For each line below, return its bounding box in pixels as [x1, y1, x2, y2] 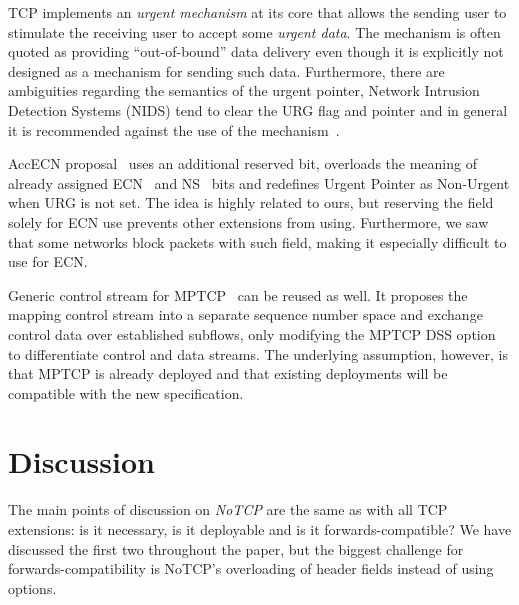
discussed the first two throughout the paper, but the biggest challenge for [8, 538, 464, 559]
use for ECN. [8, 251, 88, 272]
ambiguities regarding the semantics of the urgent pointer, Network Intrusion [8, 80, 480, 101]
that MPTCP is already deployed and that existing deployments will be [8, 363, 448, 384]
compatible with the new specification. [8, 382, 244, 403]
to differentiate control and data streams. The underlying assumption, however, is [8, 343, 508, 364]
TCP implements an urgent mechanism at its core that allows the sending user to [8, 2, 507, 22]
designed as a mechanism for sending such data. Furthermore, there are [8, 60, 445, 81]
